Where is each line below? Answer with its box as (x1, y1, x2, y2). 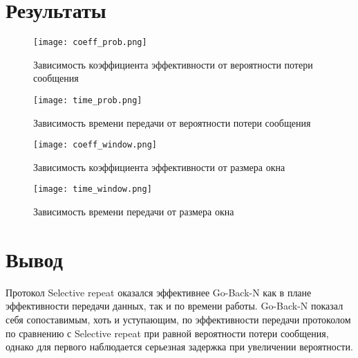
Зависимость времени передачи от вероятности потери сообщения (33, 115, 311, 129)
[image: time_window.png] (33, 184, 152, 195)
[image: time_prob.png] (33, 95, 142, 105)
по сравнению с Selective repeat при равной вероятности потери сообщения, (6, 325, 329, 340)
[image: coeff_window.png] (33, 140, 157, 150)
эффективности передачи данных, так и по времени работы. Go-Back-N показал (6, 298, 343, 313)
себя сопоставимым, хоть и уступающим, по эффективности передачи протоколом (6, 312, 351, 327)
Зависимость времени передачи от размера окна (33, 204, 234, 219)
